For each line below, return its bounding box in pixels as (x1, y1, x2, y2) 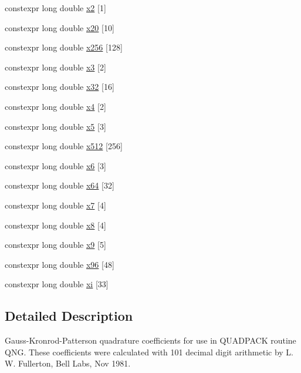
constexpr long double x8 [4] (5, 219, 106, 231)
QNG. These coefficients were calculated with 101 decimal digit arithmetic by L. (5, 345, 294, 358)
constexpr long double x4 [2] (5, 100, 106, 112)
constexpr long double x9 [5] (5, 238, 106, 251)
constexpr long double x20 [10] (5, 21, 114, 33)
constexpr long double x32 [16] (5, 80, 114, 93)
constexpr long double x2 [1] (5, 2, 106, 14)
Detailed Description (5, 307, 133, 325)
